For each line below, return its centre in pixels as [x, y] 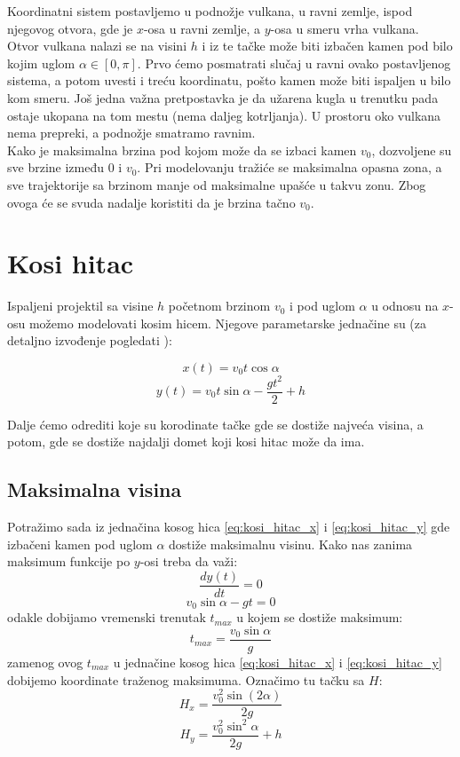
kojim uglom [41, 63]
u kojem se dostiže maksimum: [320, 617]
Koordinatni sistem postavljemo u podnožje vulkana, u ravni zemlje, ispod [210, 11]
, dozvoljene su [412, 150]
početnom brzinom [219, 306]
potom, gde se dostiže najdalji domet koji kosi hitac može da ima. [186, 442]
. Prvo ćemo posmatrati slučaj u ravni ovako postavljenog [294, 63]
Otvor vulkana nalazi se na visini [97, 46]
